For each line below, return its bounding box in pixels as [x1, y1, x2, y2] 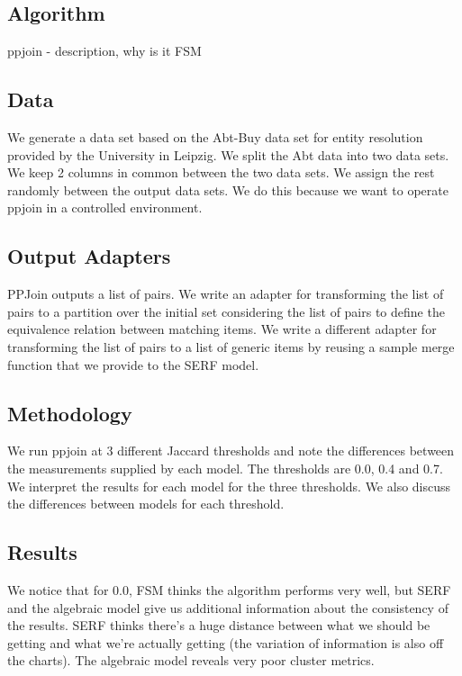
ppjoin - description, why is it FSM [7, 41, 202, 60]
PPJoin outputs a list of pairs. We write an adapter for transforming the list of [7, 284, 444, 303]
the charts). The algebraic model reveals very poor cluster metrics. [7, 651, 375, 670]
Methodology [7, 399, 132, 427]
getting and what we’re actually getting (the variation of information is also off [7, 633, 444, 652]
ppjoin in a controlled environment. [7, 198, 203, 217]
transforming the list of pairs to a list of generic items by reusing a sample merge [7, 337, 455, 356]
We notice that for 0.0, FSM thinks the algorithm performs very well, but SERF [7, 580, 451, 599]
